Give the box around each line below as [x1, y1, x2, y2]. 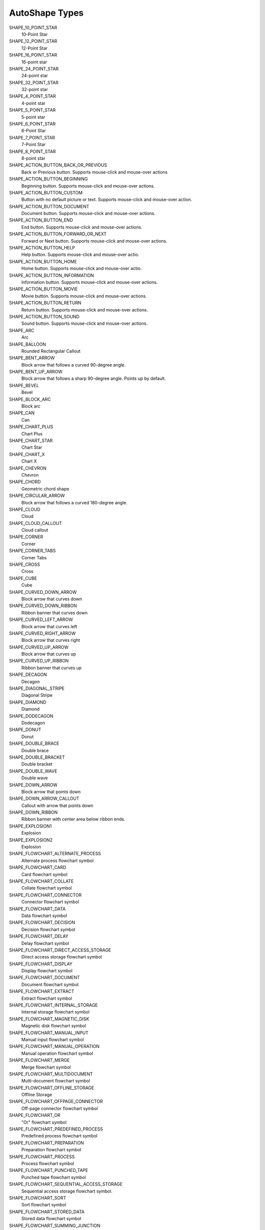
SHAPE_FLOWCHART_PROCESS [9, 1154, 75, 1160]
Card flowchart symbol [21, 871, 68, 877]
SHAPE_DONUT [9, 727, 42, 733]
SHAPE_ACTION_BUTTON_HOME [9, 258, 77, 264]
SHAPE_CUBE [9, 575, 37, 581]
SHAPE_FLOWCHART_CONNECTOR [9, 892, 82, 898]
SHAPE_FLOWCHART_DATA [9, 906, 66, 912]
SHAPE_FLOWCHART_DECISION [9, 920, 76, 925]
